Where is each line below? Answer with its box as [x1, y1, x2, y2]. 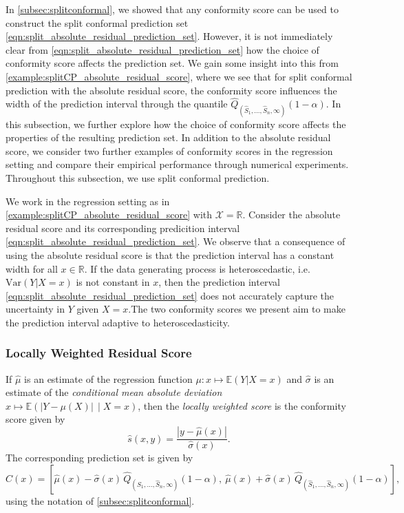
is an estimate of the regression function [24, 371, 193, 386]
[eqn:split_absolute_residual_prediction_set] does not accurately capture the [6, 288, 334, 302]
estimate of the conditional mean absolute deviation [6, 385, 222, 399]
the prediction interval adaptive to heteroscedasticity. [6, 315, 230, 329]
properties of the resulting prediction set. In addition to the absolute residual [6, 130, 331, 145]
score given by [6, 412, 65, 426]
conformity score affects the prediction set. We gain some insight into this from [6, 56, 339, 70]
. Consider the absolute [242, 207, 341, 222]
